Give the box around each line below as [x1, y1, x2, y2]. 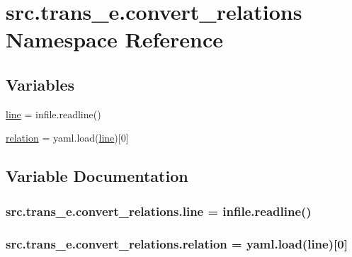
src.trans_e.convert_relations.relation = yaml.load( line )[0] [6, 234, 348, 252]
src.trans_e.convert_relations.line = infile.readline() [6, 202, 312, 219]
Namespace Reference [6, 25, 223, 54]
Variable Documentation [6, 165, 188, 187]
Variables [6, 73, 75, 95]
